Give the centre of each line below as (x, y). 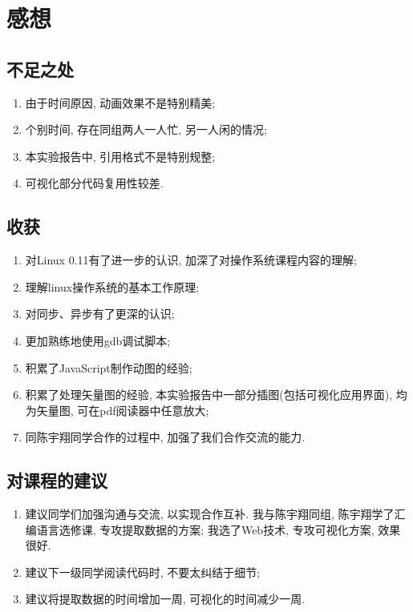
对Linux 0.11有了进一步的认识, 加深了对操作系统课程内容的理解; (191, 260)
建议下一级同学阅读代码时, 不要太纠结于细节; (143, 572)
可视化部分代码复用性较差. (94, 183)
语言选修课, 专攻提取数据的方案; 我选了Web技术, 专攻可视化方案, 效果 (219, 529)
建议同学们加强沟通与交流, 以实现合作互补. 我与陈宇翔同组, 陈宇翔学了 (210, 514)
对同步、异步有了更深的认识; (100, 314)
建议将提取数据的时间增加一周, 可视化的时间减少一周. (165, 599)
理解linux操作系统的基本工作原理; (112, 286)
